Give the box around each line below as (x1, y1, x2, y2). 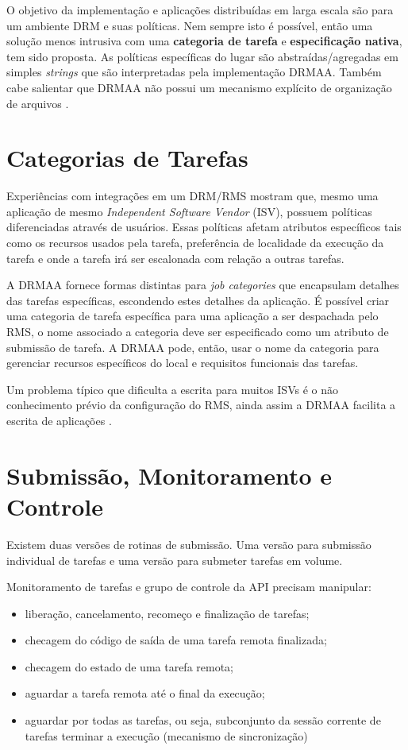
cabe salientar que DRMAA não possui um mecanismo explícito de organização (6, 79, 392, 95)
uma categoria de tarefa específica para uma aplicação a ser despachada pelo (6, 307, 379, 324)
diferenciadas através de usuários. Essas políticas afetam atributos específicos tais (6, 218, 402, 235)
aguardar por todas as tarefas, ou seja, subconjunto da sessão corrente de (25, 712, 381, 729)
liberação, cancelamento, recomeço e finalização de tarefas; (25, 605, 310, 621)
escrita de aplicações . (6, 412, 112, 428)
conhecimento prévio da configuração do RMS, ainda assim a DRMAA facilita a (6, 396, 396, 413)
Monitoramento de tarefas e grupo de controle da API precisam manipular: (6, 578, 371, 595)
